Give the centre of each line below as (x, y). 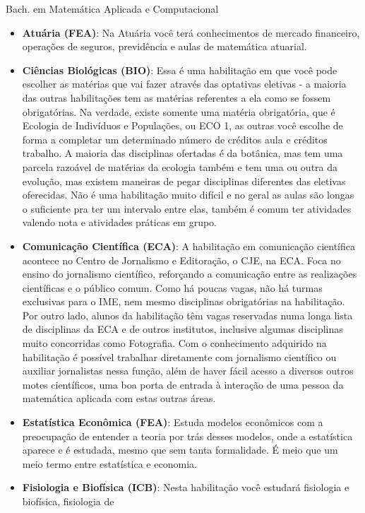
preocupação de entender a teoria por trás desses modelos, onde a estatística (187, 436)
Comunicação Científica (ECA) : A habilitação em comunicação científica (189, 246)
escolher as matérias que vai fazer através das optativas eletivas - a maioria (184, 84)
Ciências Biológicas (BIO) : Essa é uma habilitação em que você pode (180, 70)
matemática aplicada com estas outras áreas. (119, 398)
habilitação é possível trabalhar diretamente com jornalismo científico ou (179, 356)
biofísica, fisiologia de (68, 501)
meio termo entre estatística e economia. (109, 463)
